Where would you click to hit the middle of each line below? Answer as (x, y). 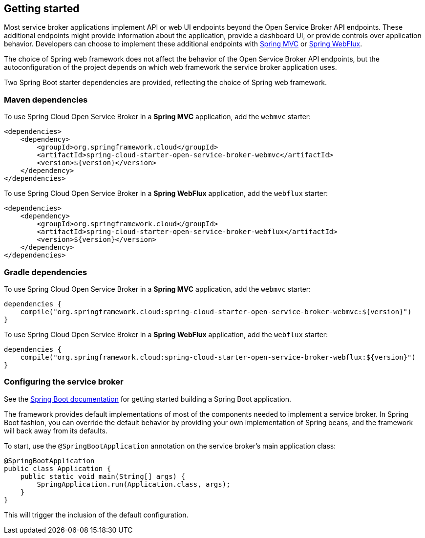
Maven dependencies (46, 99)
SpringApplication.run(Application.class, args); (134, 484)
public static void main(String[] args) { (103, 476)
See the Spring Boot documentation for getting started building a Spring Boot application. (148, 399)
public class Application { (58, 468)
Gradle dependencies (46, 272)
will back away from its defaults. (56, 430)
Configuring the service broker (64, 382)
